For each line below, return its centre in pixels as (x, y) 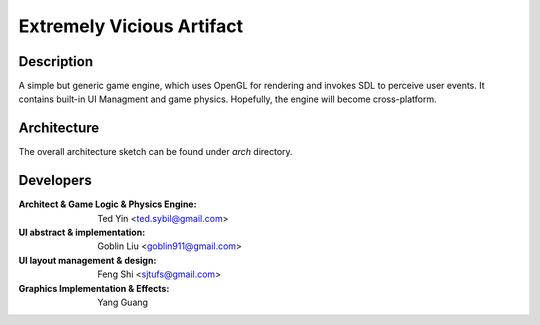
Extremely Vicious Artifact (131, 26)
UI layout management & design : (87, 260)
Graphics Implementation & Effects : (94, 288)
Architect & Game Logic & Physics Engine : (107, 204)
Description (56, 61)
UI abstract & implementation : (82, 232)
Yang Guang (123, 302)
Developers (55, 180)
